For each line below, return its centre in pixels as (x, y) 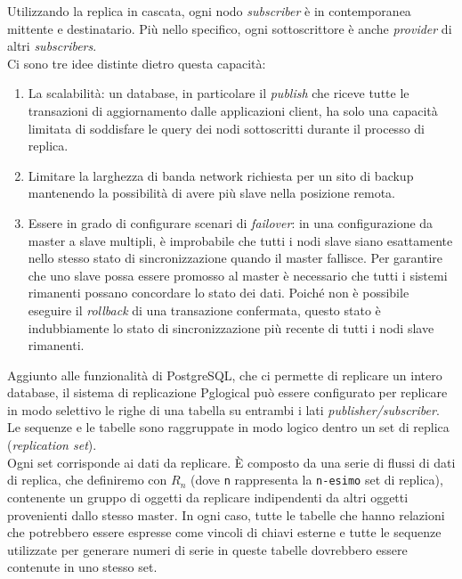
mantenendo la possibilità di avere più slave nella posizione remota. (212, 193)
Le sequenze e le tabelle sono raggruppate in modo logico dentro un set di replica (228, 427)
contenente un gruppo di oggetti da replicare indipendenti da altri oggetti (208, 497)
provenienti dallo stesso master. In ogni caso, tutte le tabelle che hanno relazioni (226, 514)
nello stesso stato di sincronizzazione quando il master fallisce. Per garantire (235, 258)
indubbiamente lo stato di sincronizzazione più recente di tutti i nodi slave (231, 327)
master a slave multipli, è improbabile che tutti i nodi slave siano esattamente (240, 240)
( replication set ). (52, 445)
